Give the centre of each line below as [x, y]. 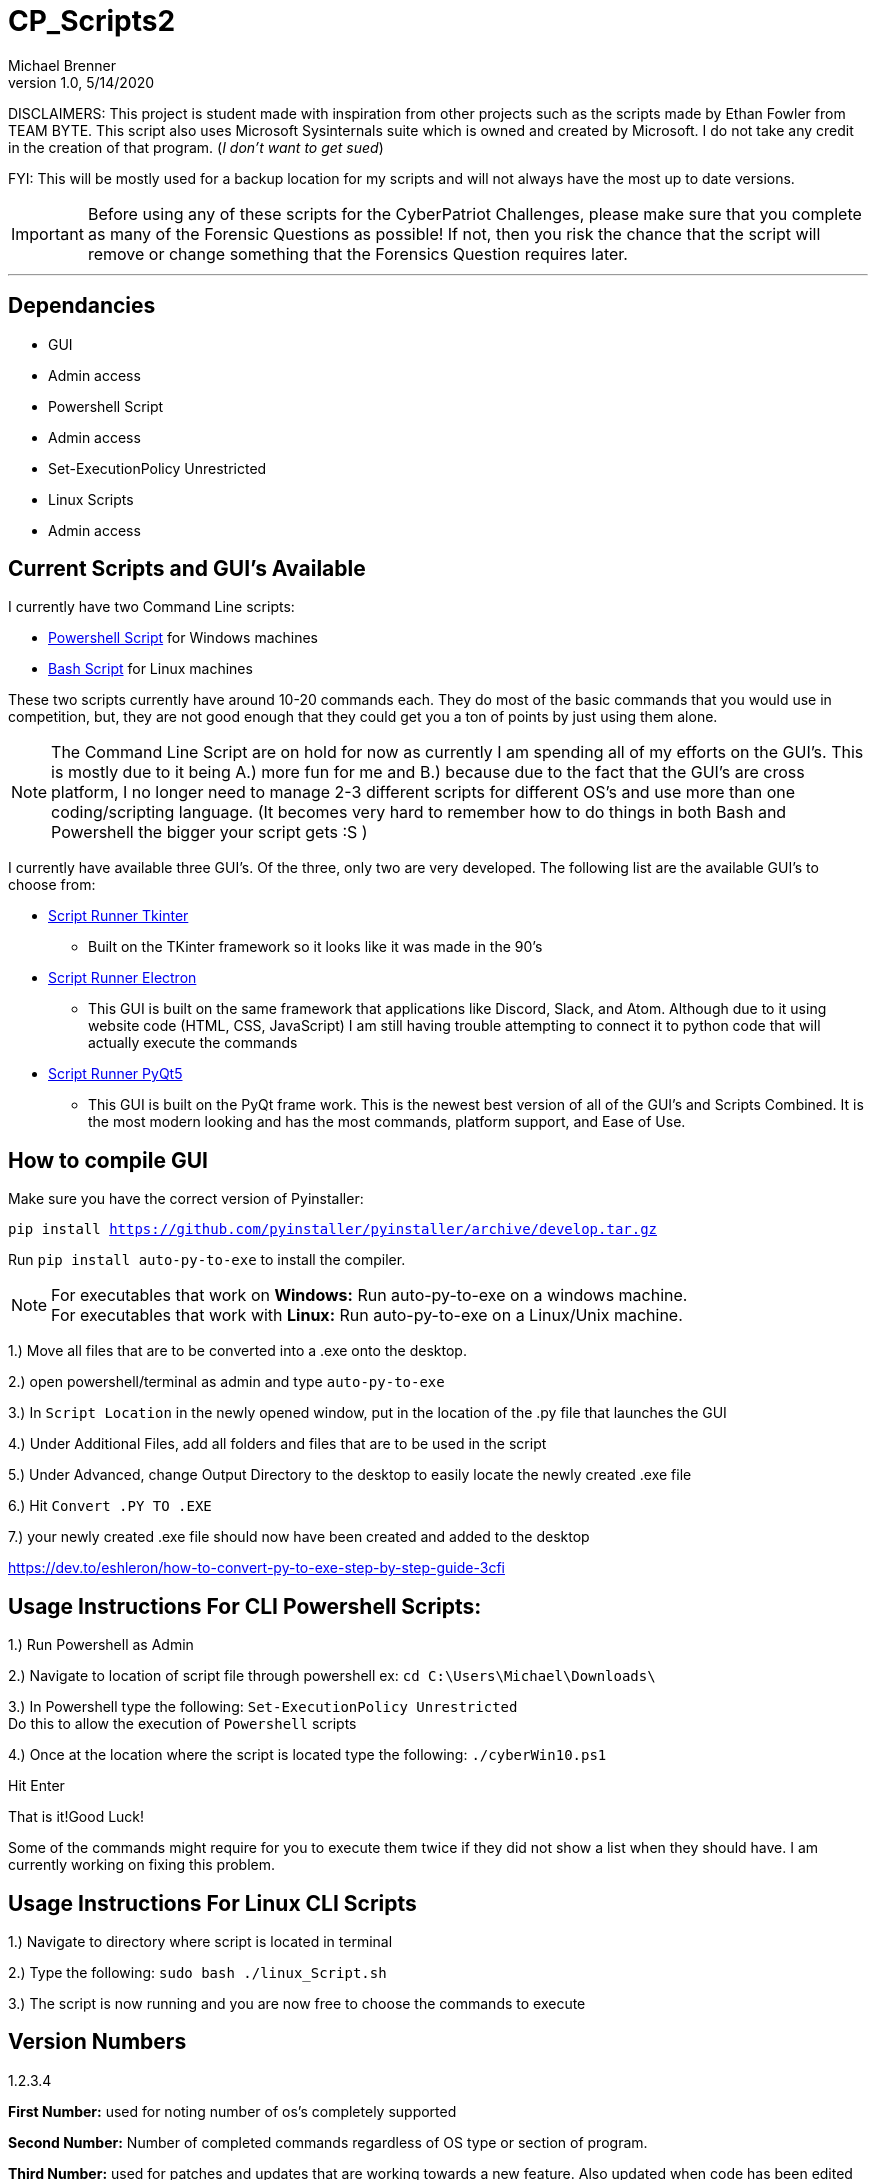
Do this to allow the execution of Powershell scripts [182, 1724]
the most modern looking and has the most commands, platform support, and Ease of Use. [387, 1122]
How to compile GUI [108, 1160]
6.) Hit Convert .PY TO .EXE [110, 1506]
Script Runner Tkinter [118, 916]
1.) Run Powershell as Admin [101, 1645]
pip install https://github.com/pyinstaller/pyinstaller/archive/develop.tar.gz [333, 1229]
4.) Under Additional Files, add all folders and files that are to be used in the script [277, 1444]
